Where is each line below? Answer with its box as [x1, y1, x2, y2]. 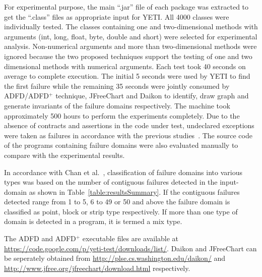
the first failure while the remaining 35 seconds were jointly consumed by [4, 80, 230, 91]
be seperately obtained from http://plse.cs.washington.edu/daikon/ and [4, 253, 226, 263]
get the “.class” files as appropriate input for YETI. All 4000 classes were [4, 11, 229, 22]
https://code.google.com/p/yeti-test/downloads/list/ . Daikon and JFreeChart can [4, 243, 257, 253]
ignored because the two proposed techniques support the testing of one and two [4, 50, 252, 61]
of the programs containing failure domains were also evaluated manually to [4, 140, 238, 150]
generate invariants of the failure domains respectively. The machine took [4, 100, 230, 110]
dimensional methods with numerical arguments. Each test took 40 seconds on [4, 61, 246, 71]
